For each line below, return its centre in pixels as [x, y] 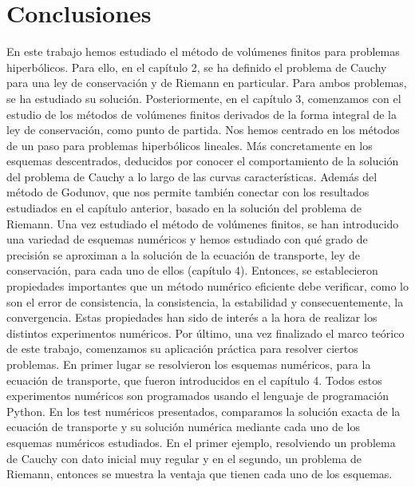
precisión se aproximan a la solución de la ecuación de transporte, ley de [184, 254]
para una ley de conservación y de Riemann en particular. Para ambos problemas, [207, 83]
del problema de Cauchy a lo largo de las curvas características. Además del [192, 176]
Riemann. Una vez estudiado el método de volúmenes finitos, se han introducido [203, 223]
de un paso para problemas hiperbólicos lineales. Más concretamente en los [190, 145]
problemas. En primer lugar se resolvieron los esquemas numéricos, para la [189, 364]
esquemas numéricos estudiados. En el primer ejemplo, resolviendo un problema [201, 442]
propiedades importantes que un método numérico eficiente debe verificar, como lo [207, 286]
